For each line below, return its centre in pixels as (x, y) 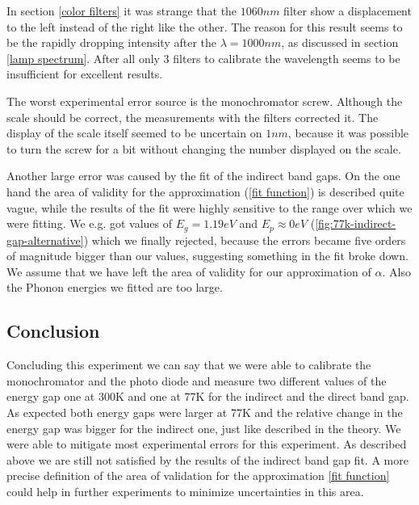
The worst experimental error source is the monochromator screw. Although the (205, 101)
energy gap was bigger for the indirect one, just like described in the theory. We (204, 428)
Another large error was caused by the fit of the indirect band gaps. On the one (203, 176)
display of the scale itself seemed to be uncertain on (134, 133)
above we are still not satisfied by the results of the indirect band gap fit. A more (207, 459)
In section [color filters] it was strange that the (122, 11)
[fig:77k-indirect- (356, 223)
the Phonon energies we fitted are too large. (115, 287)
